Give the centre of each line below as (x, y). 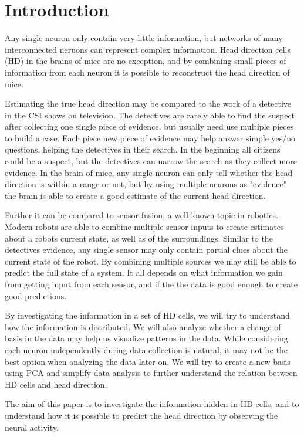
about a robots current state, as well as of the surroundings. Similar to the (139, 238)
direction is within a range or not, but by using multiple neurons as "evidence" (146, 184)
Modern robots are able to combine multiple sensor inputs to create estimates (144, 227)
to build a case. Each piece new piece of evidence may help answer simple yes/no (150, 138)
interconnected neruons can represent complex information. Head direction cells (148, 49)
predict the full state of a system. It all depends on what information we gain (144, 272)
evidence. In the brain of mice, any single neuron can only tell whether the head (149, 172)
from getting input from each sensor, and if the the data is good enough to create (151, 284)
